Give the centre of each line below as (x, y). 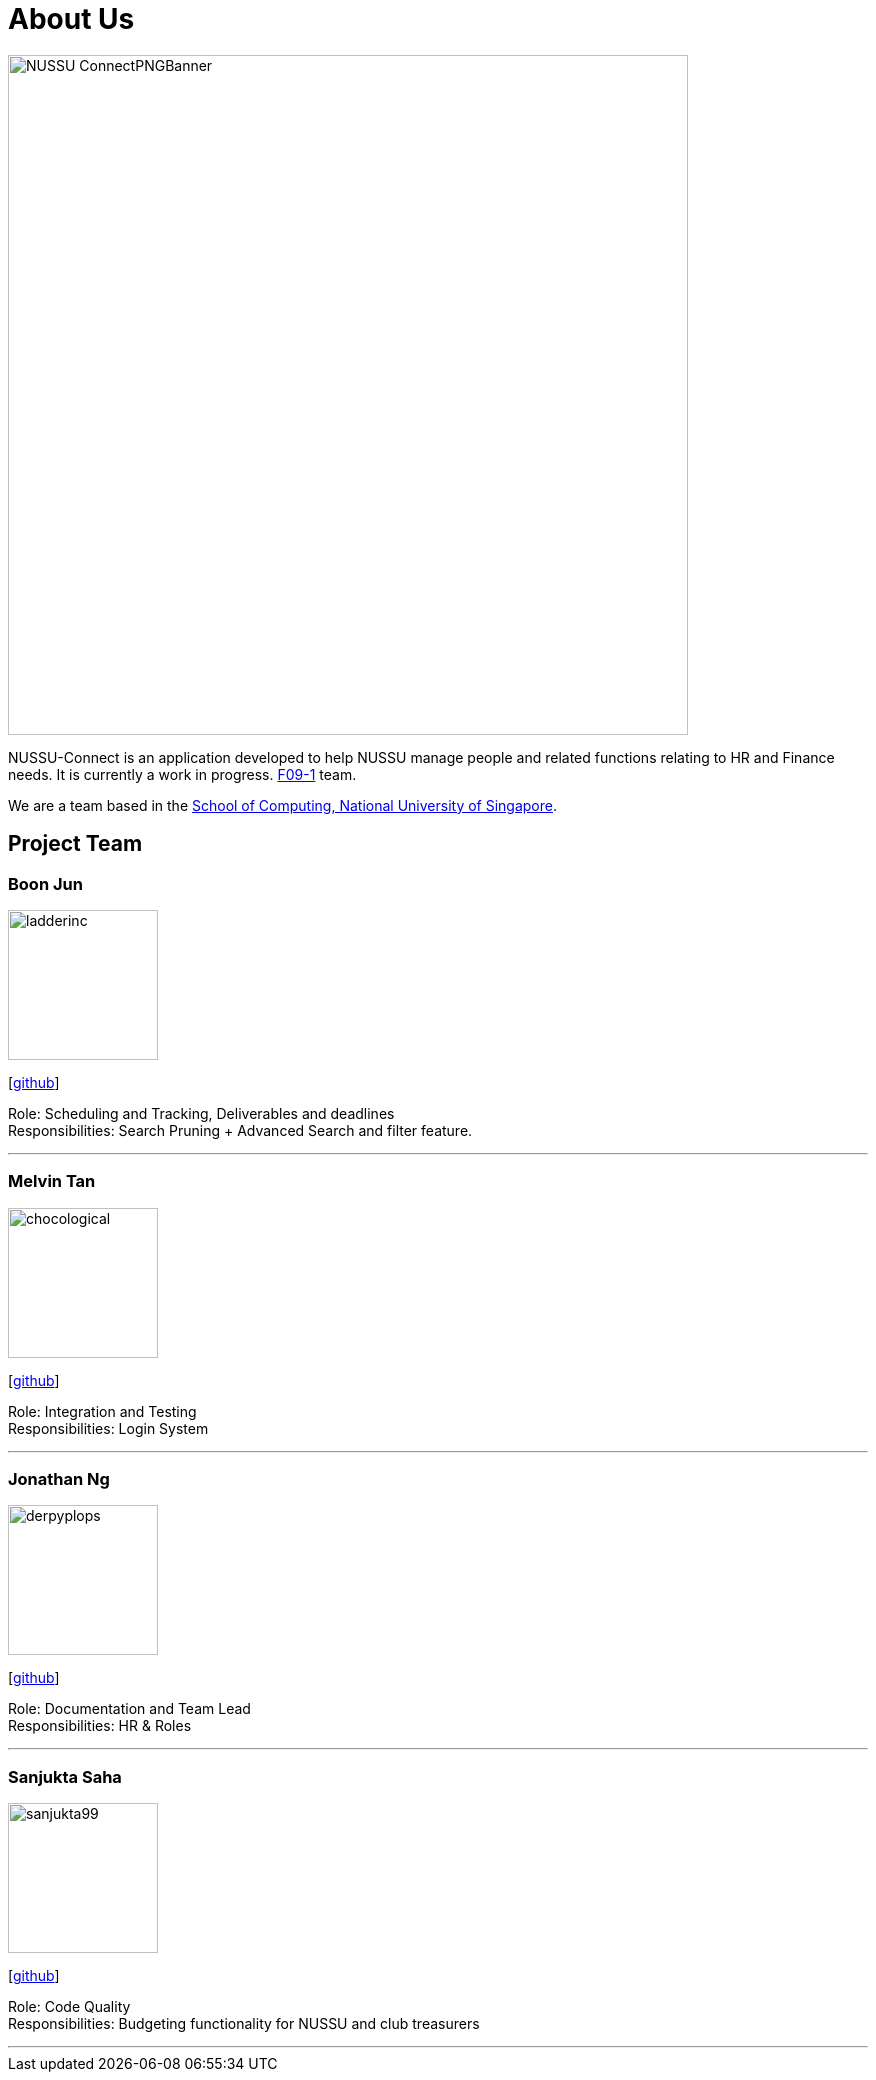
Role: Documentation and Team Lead (129, 1709)
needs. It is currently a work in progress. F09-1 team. (182, 774)
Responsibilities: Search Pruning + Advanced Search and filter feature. (240, 1130)
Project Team (75, 844)
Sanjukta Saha (65, 1776)
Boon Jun (45, 883)
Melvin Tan (52, 1181)
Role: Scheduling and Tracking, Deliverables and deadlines (201, 1113)
